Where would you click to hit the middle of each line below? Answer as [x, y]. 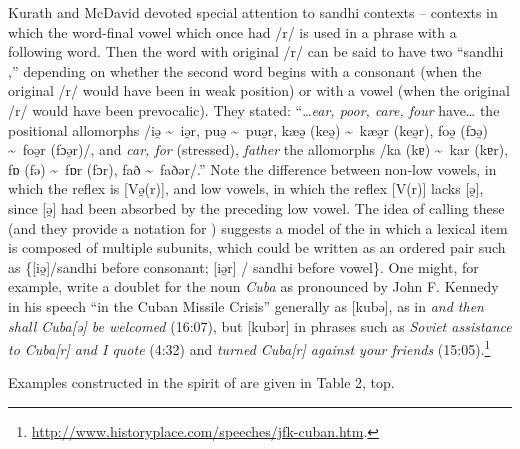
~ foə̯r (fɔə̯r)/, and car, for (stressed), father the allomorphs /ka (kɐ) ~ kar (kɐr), [258, 149]
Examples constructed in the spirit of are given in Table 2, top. [201, 382]
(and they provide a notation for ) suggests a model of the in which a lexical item [258, 227]
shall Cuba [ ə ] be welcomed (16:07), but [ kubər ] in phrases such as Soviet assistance [260, 325]
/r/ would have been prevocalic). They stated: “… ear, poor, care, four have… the [254, 109]
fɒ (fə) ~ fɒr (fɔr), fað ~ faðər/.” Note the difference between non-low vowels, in [252, 168]
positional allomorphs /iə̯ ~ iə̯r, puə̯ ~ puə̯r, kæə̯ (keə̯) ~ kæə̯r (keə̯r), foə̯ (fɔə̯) [248, 129]
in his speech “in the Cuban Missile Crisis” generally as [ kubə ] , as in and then [246, 305]
